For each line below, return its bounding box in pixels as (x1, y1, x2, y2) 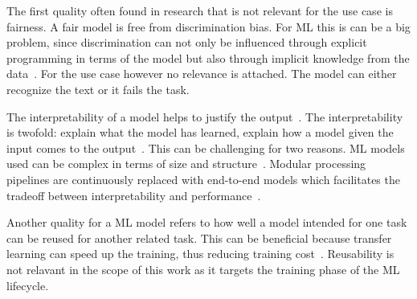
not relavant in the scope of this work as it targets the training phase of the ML (6, 260, 400, 277)
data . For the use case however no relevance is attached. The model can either (6, 65, 397, 82)
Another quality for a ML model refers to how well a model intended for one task (6, 214, 407, 231)
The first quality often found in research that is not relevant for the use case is (6, 2, 393, 18)
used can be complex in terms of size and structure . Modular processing (6, 155, 366, 172)
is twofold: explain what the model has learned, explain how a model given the (6, 124, 394, 141)
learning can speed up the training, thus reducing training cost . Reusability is (6, 245, 395, 262)
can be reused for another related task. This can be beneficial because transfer (6, 229, 392, 246)
